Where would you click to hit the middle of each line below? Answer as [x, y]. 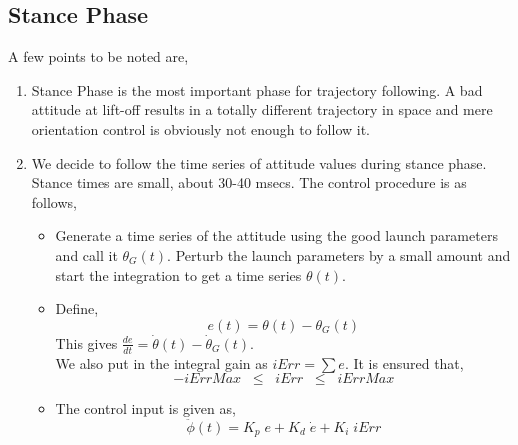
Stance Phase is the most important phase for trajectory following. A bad [257, 89]
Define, [77, 308]
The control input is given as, [145, 408]
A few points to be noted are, [98, 56]
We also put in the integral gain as [161, 362]
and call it [86, 254]
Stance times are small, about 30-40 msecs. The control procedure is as [249, 182]
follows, [54, 201]
